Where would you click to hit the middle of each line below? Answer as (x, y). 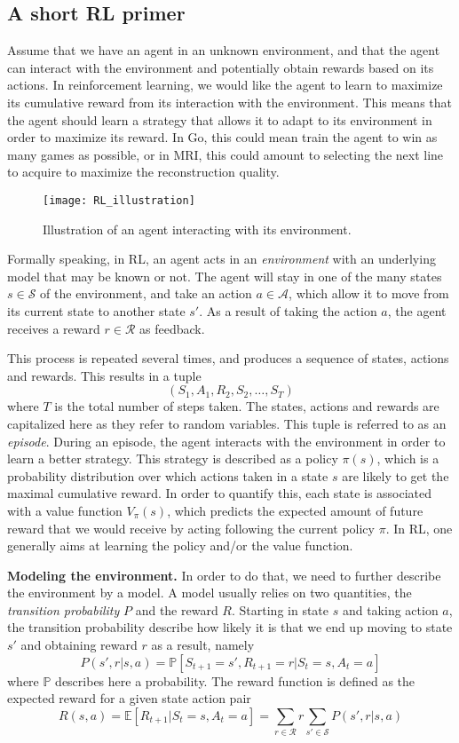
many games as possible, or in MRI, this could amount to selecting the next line (226, 154)
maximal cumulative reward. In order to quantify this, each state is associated (220, 493)
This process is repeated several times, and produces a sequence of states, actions (228, 358)
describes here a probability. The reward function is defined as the (235, 680)
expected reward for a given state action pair (129, 698)
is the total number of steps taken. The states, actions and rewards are (247, 406)
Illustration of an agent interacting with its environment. (197, 229)
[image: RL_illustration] (119, 200)
